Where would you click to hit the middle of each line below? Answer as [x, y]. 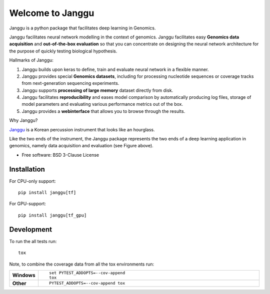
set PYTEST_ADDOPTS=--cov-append [87, 273]
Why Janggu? [23, 120]
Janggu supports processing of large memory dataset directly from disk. [97, 90]
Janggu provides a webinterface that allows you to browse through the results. [103, 111]
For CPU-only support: [32, 181]
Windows [24, 275]
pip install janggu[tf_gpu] [52, 215]
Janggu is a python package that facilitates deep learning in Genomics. [82, 28]
